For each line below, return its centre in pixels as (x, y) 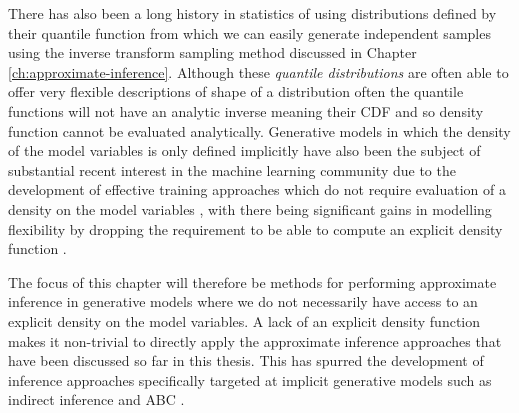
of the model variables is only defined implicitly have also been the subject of (244, 150)
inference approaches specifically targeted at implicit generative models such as (250, 379)
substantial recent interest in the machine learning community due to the (232, 169)
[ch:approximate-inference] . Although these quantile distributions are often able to (258, 71)
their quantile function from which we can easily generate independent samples (249, 32)
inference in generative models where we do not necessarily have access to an (243, 301)
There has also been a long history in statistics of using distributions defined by (252, 13)
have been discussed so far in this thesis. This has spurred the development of (246, 360)
